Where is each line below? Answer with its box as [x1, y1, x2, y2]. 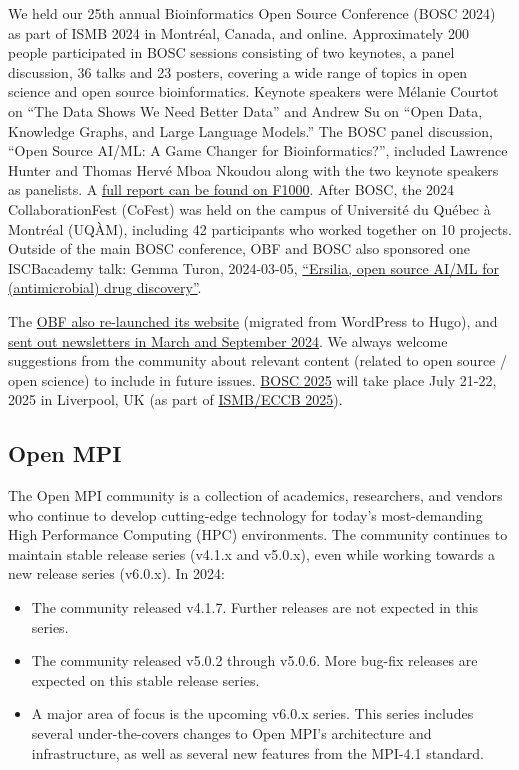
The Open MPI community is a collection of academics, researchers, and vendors [8, 485, 503, 506]
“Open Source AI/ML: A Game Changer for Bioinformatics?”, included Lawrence [8, 140, 508, 161]
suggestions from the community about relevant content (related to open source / [8, 350, 507, 371]
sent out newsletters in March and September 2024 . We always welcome [8, 330, 448, 351]
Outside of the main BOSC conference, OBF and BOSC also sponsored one [8, 238, 470, 259]
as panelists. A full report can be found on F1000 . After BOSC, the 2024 [8, 179, 455, 200]
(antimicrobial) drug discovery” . [8, 277, 202, 298]
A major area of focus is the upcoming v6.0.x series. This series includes [31, 703, 474, 724]
